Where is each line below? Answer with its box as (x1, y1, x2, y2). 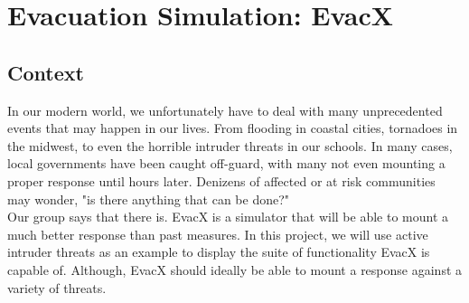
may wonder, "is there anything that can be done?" (7, 189, 290, 208)
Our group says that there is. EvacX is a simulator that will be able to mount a (7, 207, 448, 226)
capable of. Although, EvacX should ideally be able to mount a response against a (7, 260, 463, 279)
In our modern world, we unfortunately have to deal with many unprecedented (7, 100, 443, 119)
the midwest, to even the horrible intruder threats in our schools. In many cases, (7, 136, 453, 155)
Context (7, 58, 84, 86)
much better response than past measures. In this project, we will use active (7, 224, 428, 243)
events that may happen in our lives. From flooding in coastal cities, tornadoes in (7, 118, 458, 137)
